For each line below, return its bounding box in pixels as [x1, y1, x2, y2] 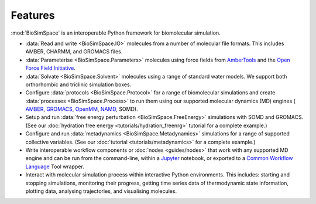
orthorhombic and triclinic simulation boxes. [25, 81, 132, 88]
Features [11, 9, 55, 22]
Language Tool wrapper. [25, 163, 84, 170]
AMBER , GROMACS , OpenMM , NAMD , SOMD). [25, 106, 138, 113]
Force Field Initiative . [25, 64, 75, 72]
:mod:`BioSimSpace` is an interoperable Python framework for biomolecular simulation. [11, 29, 221, 36]
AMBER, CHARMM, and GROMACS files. [25, 48, 123, 55]
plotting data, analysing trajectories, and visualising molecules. [25, 188, 177, 195]
